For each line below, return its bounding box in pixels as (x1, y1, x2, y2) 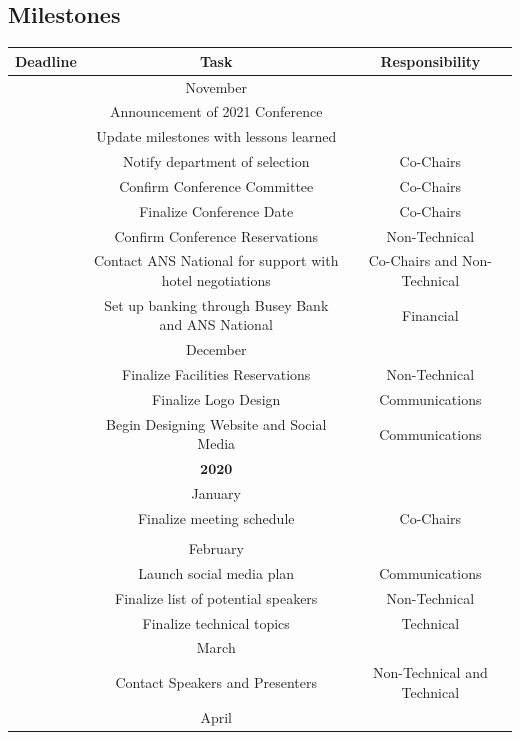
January (191, 483, 241, 504)
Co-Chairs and (368, 250, 458, 271)
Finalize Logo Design (152, 389, 281, 410)
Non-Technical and (372, 662, 488, 683)
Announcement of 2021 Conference (110, 101, 323, 122)
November (185, 76, 247, 97)
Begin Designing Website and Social (106, 413, 327, 434)
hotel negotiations (161, 270, 271, 291)
